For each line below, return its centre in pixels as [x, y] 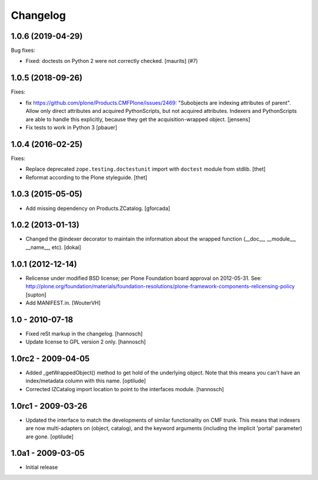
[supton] [36, 295]
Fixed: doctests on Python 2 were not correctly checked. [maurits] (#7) [112, 61]
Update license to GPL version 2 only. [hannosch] [86, 342]
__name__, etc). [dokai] [54, 247]
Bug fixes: [23, 51]
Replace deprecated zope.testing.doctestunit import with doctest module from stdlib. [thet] [146, 169]
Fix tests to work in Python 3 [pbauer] [72, 127]
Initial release [42, 467]
